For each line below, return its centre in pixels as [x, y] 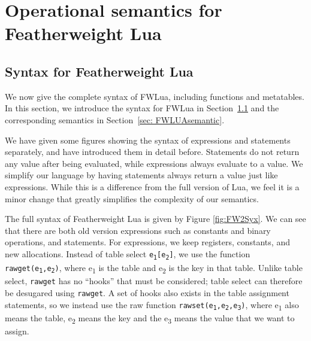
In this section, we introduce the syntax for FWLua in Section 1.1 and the [142, 108]
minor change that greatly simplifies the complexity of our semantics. [132, 198]
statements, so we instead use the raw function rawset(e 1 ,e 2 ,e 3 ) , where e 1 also [152, 305]
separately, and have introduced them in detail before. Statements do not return [152, 152]
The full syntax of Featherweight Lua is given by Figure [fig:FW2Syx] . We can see [155, 219]
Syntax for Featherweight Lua [99, 71]
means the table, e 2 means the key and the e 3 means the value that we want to [150, 319]
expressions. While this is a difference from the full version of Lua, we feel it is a [152, 186]
